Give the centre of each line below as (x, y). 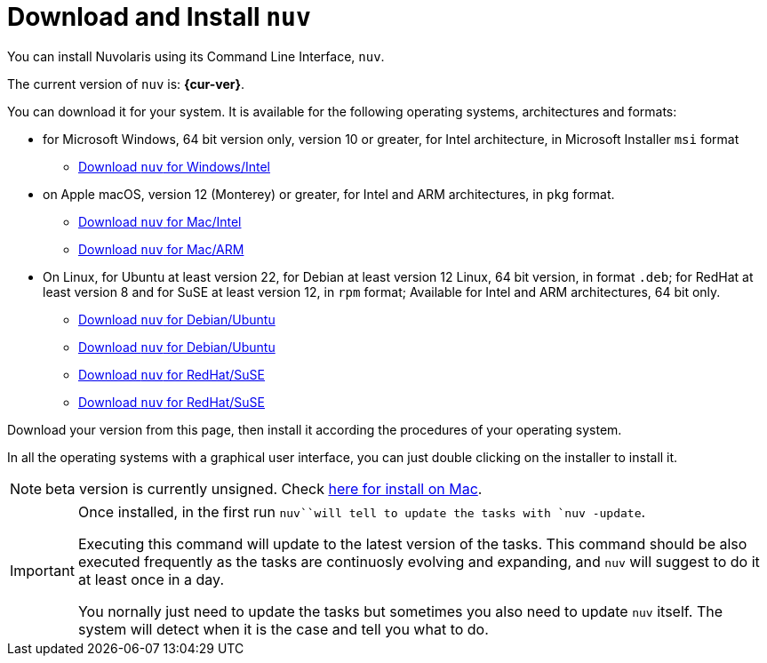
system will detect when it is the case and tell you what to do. (283, 629)
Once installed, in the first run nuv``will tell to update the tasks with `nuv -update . (362, 511)
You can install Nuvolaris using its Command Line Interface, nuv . (196, 56)
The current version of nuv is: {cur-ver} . (126, 84)
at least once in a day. (151, 579)
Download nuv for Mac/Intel (160, 221)
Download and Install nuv (159, 17)
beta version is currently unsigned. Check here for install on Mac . (264, 488)
